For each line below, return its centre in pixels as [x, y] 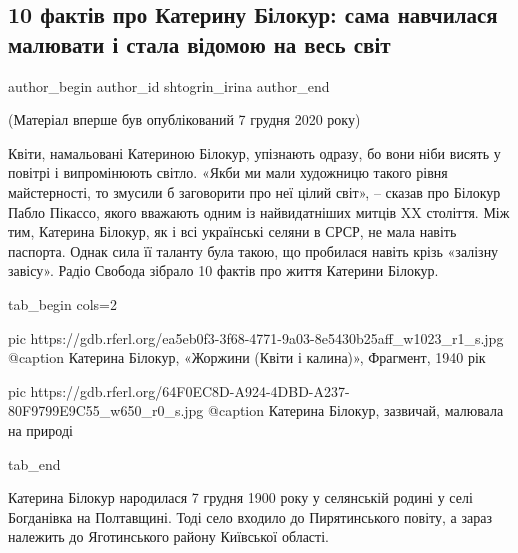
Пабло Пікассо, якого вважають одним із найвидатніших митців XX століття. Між [259, 211]
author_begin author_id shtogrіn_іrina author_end [169, 85]
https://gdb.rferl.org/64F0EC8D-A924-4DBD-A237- [190, 390]
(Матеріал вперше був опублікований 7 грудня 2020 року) [184, 119]
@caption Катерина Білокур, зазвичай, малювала [356, 410]
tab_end [34, 463]
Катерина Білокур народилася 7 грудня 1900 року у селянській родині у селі [240, 497]
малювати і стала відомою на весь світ [199, 43]
